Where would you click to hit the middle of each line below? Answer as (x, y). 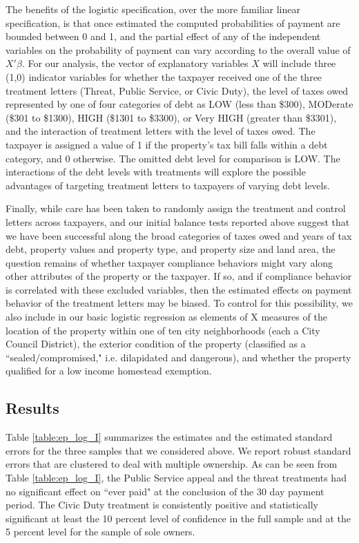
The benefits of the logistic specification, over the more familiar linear (153, 9)
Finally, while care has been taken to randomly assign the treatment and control (176, 208)
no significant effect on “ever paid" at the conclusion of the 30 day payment (165, 491)
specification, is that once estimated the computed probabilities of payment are (173, 22)
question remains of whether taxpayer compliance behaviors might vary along (169, 262)
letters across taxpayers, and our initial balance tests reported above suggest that (178, 221)
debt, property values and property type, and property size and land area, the (171, 249)
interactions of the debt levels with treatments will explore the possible (156, 172)
